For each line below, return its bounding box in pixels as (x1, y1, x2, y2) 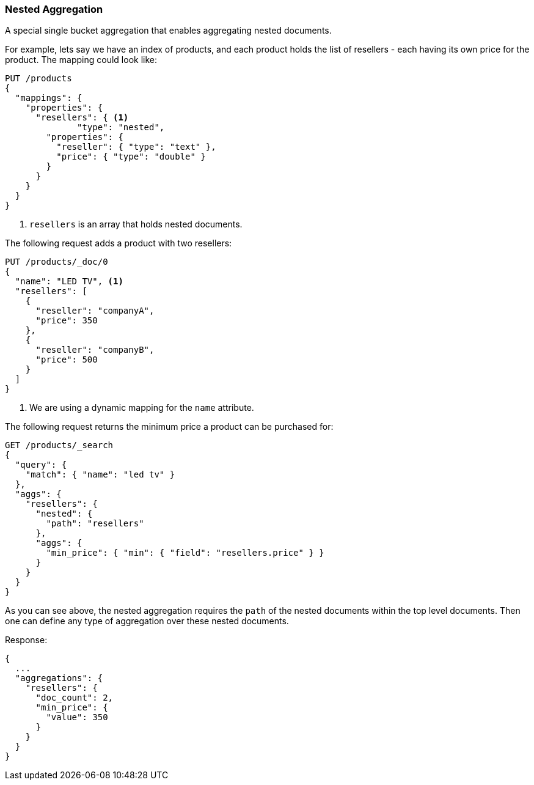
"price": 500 (35, 355, 98, 365)
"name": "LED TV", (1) (15, 276, 123, 287)
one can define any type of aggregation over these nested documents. (5, 616, 289, 627)
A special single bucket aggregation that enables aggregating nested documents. (5, 25, 332, 36)
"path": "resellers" (46, 518, 144, 529)
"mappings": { (15, 93, 82, 103)
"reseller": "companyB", (35, 345, 155, 355)
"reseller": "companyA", (35, 306, 155, 316)
